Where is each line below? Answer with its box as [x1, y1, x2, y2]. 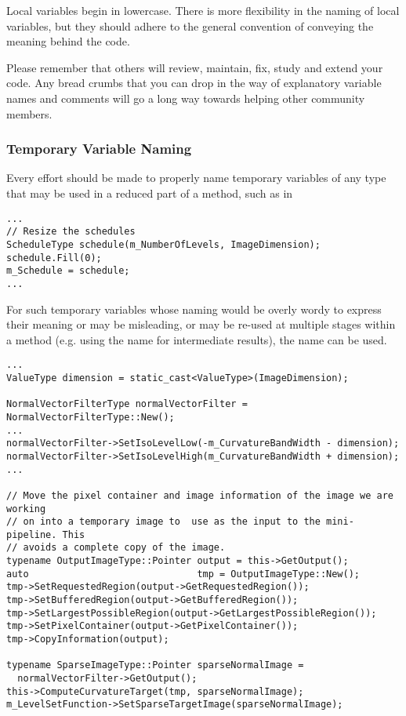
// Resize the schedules [6, 226, 136, 238]
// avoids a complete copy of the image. [6, 542, 226, 554]
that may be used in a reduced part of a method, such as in [6, 184, 293, 201]
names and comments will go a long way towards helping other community [6, 89, 365, 106]
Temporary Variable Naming [6, 139, 192, 158]
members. [6, 105, 53, 122]
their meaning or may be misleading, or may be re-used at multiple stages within [6, 316, 396, 333]
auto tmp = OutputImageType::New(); [6, 568, 361, 580]
